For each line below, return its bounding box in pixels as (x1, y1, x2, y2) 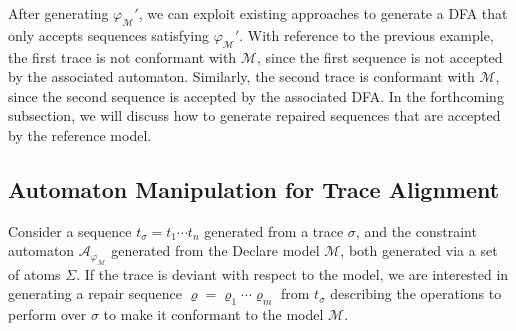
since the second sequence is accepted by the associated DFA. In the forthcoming (8, 85, 504, 106)
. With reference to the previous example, (239, 24, 494, 45)
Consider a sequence (8, 220, 132, 241)
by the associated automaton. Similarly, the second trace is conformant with (8, 66, 475, 87)
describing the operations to (330, 283, 502, 304)
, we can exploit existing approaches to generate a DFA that (138, 3, 508, 23)
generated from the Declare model (111, 240, 320, 261)
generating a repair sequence (8, 283, 183, 304)
